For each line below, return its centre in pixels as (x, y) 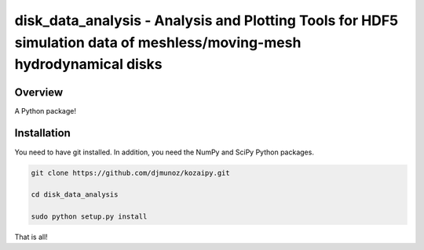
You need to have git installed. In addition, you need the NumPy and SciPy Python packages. (164, 152)
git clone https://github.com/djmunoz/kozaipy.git (131, 173)
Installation (42, 133)
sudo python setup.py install (89, 217)
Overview (39, 92)
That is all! (31, 237)
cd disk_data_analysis (75, 195)
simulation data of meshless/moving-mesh (158, 42)
